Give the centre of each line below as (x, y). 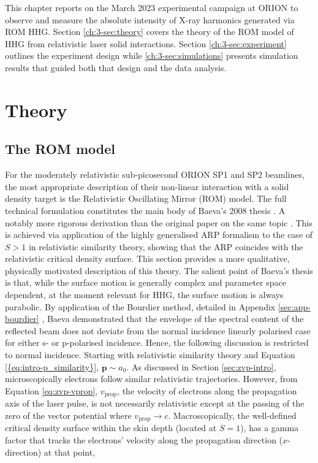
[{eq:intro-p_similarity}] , (52, 366)
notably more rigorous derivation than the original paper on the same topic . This (159, 222)
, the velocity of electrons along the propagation (207, 390)
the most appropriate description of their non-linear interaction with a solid (147, 186)
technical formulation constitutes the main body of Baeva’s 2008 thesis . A (145, 210)
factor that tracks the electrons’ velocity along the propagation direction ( (144, 439)
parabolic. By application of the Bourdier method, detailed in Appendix (140, 306)
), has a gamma (270, 428)
